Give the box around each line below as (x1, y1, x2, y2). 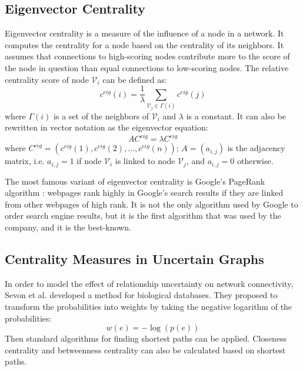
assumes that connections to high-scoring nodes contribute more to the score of (5, 50, 290, 62)
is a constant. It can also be (186, 109, 287, 122)
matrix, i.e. (5, 155, 45, 167)
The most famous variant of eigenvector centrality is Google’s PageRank (5, 175, 265, 187)
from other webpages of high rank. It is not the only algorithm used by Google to (5, 198, 298, 210)
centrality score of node (5, 73, 89, 85)
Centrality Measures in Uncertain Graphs (5, 250, 264, 268)
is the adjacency (227, 142, 285, 154)
